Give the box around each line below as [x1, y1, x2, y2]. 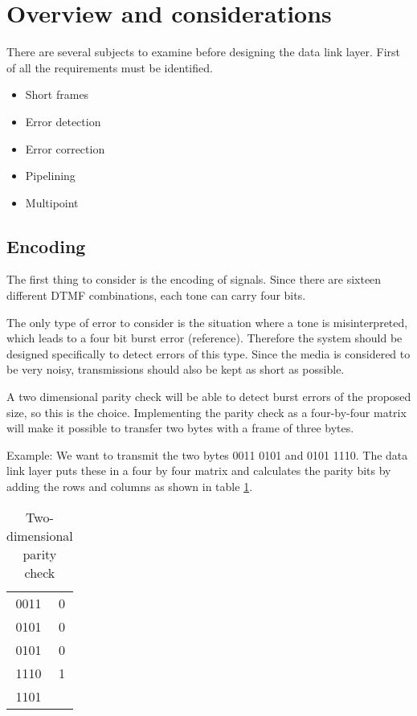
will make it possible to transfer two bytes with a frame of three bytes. [6, 419, 354, 436]
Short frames [25, 86, 89, 103]
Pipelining [25, 167, 76, 184]
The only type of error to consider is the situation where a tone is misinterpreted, [6, 313, 408, 330]
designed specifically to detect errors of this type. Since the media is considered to [6, 345, 411, 362]
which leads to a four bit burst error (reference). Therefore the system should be [6, 329, 403, 346]
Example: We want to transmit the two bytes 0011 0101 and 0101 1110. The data [6, 446, 408, 463]
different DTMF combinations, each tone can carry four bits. [6, 287, 306, 304]
